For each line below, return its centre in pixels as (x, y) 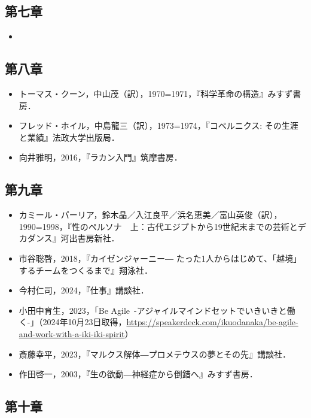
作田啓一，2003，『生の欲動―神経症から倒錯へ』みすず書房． (138, 374)
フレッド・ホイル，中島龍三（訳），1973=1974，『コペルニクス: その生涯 (158, 125)
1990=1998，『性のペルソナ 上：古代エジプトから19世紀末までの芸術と (158, 226)
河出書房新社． (90, 238)
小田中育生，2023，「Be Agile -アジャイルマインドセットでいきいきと (153, 310)
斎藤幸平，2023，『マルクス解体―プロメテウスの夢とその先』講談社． (155, 354)
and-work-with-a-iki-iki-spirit (72, 333)
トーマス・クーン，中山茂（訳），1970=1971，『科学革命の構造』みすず (156, 93)
